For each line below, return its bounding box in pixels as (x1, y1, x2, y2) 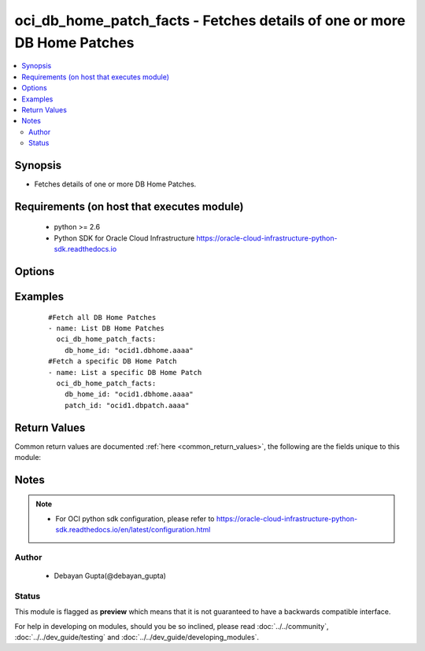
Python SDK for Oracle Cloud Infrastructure (54, 233, 195, 243)
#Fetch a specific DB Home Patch (48, 357, 177, 366)
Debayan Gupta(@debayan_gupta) (54, 571, 167, 581)
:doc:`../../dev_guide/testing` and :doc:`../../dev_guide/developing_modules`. (14, 633, 260, 642)
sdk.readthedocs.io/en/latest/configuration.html (55, 525, 211, 535)
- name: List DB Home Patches (48, 323, 165, 333)
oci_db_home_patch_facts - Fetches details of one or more (14, 12, 405, 29)
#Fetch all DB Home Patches (48, 313, 157, 322)
